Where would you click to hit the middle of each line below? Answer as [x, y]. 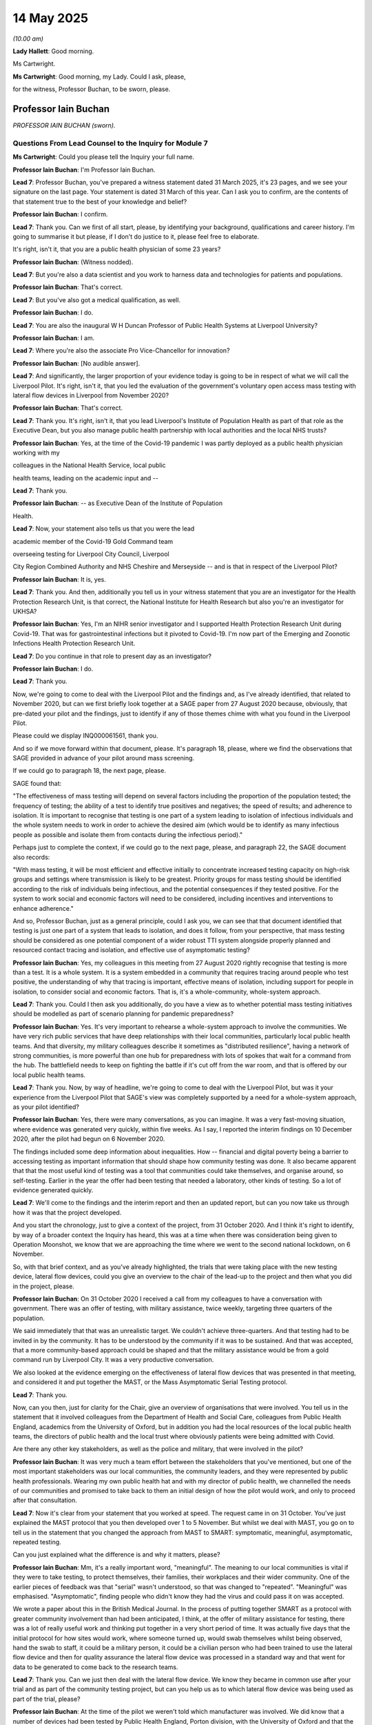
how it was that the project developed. [67, 1212]
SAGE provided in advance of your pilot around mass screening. [104, 758]
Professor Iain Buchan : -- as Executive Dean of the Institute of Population [118, 503]
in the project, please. [44, 1286]
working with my [36, 453]
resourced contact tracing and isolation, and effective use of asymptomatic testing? [132, 950]
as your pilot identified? [46, 1107]
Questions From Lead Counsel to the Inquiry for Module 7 [110, 143]
